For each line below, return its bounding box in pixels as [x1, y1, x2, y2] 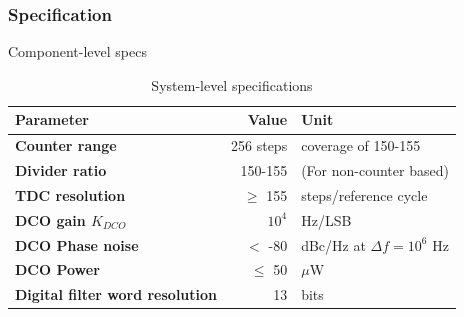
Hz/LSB [301, 209, 352, 230]
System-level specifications [151, 74, 313, 95]
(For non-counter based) [301, 160, 449, 181]
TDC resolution [15, 184, 126, 205]
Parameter [15, 109, 89, 130]
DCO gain [15, 209, 86, 230]
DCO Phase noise [15, 234, 139, 255]
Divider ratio [15, 160, 107, 181]
